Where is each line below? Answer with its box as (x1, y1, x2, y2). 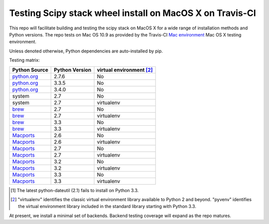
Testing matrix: (9, 57, 40, 63)
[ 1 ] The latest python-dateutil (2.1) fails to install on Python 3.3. (10, 187, 139, 193)
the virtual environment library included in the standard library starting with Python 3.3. (18, 204, 196, 210)
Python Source (12, 66, 48, 73)
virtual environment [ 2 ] (97, 66, 153, 73)
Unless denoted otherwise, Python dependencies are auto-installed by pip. (9, 48, 163, 54)
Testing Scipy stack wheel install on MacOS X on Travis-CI (9, 7, 256, 18)
